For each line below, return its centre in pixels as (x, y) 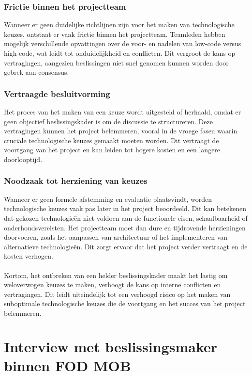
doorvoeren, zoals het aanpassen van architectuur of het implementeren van (116, 237)
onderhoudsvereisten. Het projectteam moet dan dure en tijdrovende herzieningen (125, 227)
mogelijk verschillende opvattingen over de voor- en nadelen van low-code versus (123, 43)
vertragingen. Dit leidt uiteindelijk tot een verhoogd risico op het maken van (117, 294)
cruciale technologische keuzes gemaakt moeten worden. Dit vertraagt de (111, 140)
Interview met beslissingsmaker (111, 346)
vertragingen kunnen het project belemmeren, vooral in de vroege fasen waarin (121, 131)
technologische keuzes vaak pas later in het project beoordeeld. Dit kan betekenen (125, 208)
